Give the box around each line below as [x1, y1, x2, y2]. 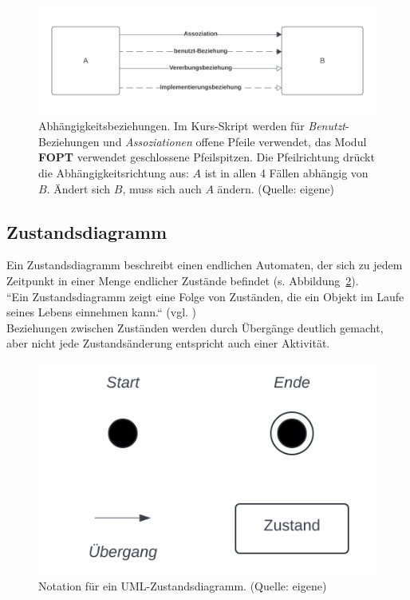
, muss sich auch [122, 180, 202, 197]
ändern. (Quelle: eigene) [217, 180, 334, 197]
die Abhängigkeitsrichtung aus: [38, 165, 189, 181]
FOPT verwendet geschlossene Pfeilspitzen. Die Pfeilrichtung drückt [38, 149, 375, 165]
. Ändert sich [46, 180, 111, 197]
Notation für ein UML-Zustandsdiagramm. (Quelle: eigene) [38, 577, 327, 594]
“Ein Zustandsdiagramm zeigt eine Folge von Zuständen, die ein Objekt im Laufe [6, 288, 404, 304]
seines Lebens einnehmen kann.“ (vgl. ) [6, 304, 197, 320]
